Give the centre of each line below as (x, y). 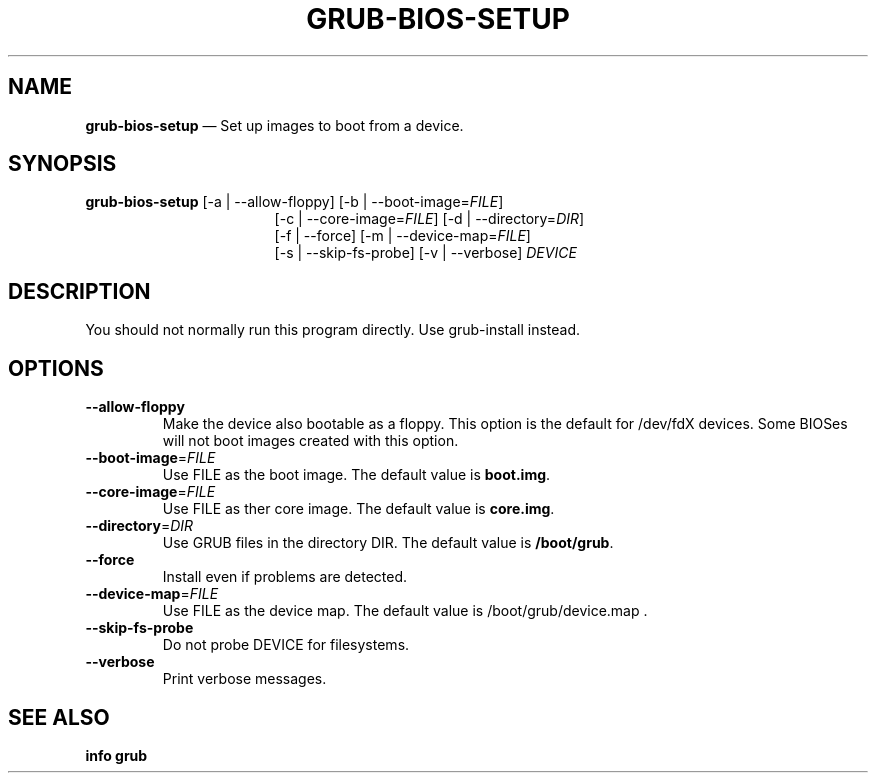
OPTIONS (56, 368)
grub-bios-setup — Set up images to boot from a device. (274, 125)
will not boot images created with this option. (310, 441)
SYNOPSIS (62, 164)
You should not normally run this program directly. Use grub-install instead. (333, 330)
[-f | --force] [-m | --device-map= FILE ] (402, 236)
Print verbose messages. (244, 679)
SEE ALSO (59, 717)
